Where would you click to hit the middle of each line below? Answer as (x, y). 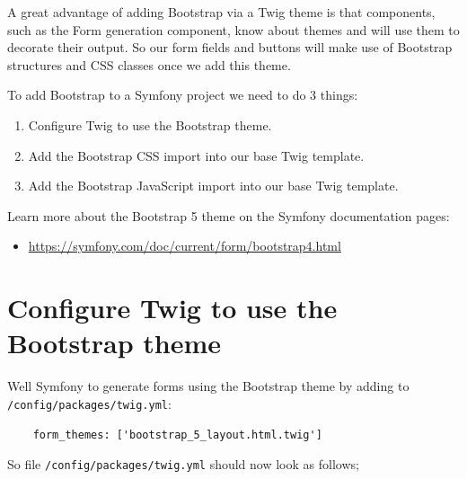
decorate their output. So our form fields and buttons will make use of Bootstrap (230, 47)
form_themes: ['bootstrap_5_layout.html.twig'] (177, 435)
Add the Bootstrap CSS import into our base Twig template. (196, 155)
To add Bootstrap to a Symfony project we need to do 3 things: (183, 95)
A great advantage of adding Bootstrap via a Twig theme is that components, (221, 12)
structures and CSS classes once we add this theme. (149, 64)
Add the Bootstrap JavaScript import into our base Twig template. (213, 186)
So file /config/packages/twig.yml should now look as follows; (183, 464)
